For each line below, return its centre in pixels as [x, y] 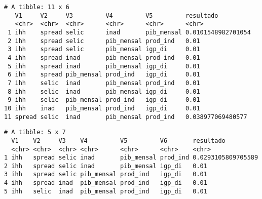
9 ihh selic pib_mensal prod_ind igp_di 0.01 [104, 100]
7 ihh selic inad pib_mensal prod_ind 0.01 [104, 83]
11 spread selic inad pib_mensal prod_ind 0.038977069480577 [126, 117]
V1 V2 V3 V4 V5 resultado [117, 15]
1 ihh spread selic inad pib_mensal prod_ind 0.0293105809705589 [131, 158]
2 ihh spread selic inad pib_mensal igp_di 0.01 [106, 166]
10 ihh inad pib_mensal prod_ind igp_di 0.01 [102, 108]
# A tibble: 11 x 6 [37, 7]
